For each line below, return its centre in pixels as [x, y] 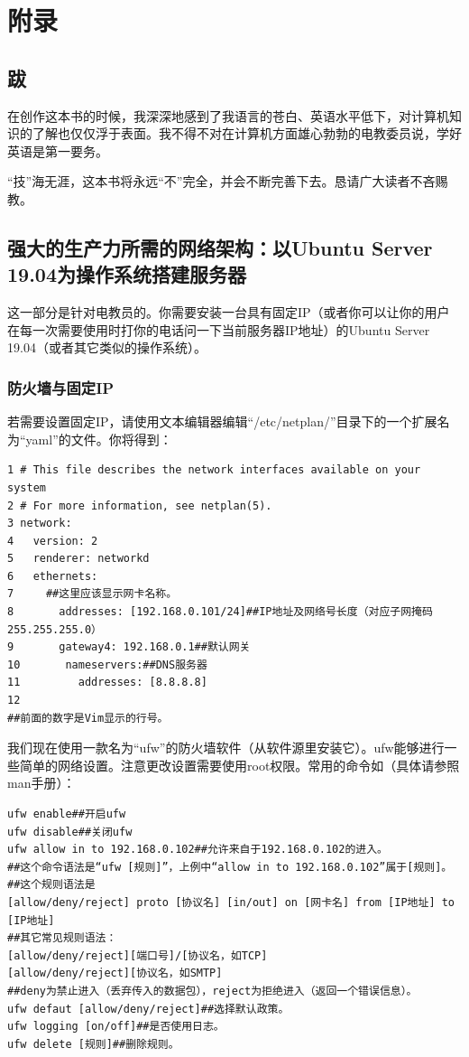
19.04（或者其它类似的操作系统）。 [107, 347]
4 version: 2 [53, 541]
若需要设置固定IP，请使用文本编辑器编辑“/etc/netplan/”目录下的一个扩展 [222, 421]
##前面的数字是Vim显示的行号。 [88, 718]
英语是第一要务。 [58, 150]
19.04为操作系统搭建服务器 [127, 274]
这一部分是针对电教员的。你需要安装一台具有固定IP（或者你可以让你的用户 [229, 312]
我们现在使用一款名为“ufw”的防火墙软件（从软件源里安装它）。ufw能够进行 [226, 748]
